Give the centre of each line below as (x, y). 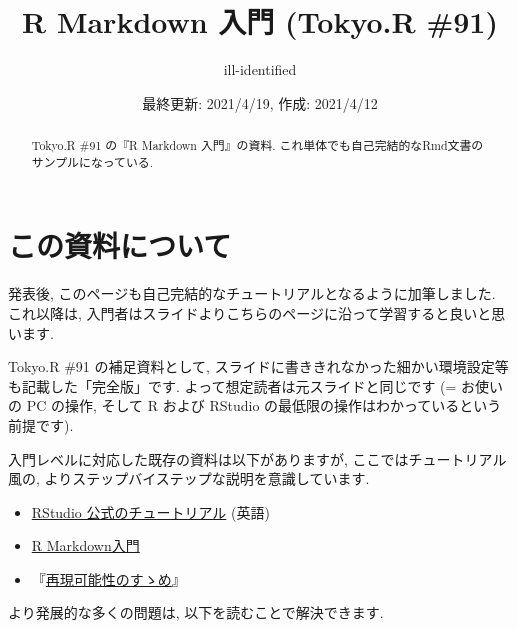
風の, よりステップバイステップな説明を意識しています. (189, 478)
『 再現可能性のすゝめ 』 (108, 578)
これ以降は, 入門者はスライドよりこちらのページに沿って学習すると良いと (250, 312)
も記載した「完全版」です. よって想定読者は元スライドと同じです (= (232, 385)
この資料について (120, 245)
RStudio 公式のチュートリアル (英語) (150, 511)
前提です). (41, 424)
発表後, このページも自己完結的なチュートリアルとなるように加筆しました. (252, 293)
